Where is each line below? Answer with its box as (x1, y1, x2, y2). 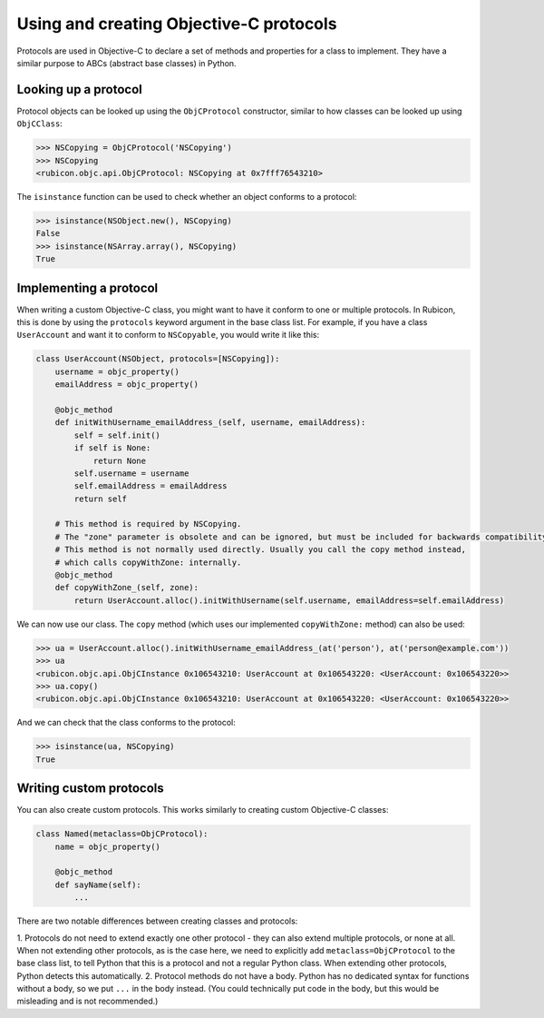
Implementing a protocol (16, 280, 159, 295)
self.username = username (73, 468, 189, 479)
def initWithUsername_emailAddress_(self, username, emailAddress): (54, 418, 366, 428)
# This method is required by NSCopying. (54, 519, 242, 529)
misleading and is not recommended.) (16, 995, 159, 1007)
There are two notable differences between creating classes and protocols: (16, 915, 298, 926)
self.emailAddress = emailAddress (73, 481, 228, 491)
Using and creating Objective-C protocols (16, 14, 337, 34)
